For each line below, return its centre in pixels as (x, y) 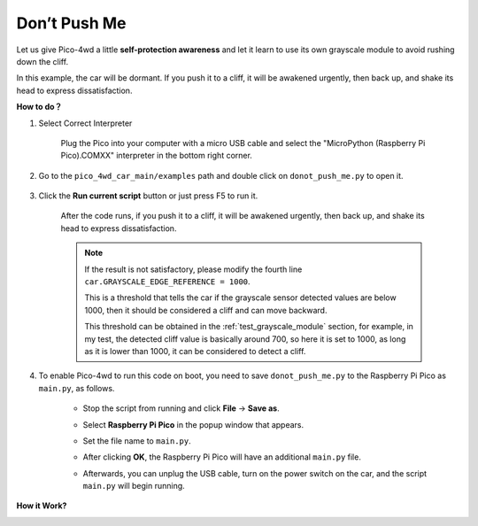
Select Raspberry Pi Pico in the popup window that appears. (193, 424)
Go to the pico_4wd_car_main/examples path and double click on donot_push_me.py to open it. (221, 175)
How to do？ (39, 107)
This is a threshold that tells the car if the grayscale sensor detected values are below (241, 298)
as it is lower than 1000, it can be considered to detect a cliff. (195, 351)
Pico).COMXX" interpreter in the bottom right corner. (156, 156)
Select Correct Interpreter (85, 123)
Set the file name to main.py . (137, 441)
